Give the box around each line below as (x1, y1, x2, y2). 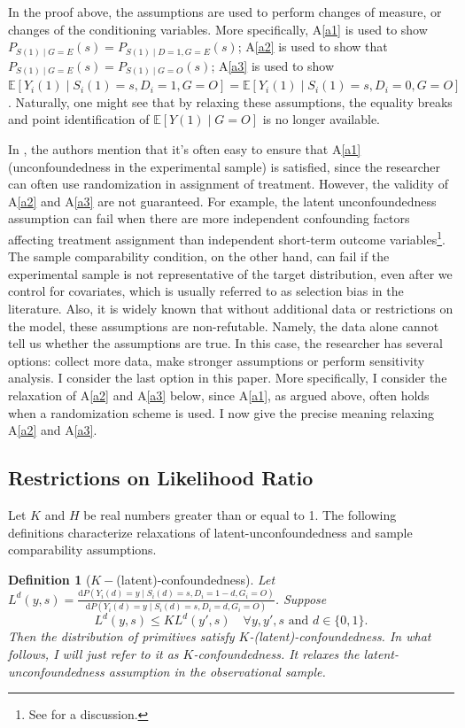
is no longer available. (262, 110, 381, 128)
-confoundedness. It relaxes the (193, 645, 360, 663)
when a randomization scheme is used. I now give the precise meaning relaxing (8, 403, 435, 422)
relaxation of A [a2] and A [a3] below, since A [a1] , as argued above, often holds (8, 385, 430, 404)
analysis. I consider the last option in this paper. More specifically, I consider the (8, 368, 447, 387)
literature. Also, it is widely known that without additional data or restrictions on (8, 299, 453, 317)
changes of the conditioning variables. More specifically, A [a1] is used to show (8, 19, 428, 38)
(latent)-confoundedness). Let (116, 569, 275, 588)
